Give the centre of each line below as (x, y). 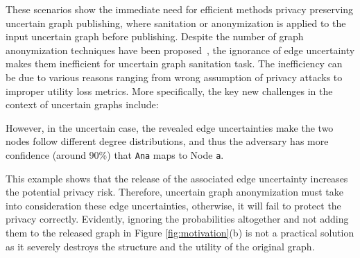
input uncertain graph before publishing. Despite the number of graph (155, 36)
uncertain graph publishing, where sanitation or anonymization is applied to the (176, 23)
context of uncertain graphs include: (82, 104)
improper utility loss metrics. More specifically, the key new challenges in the (169, 91)
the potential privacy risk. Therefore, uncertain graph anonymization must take (174, 192)
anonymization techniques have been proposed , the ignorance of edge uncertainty (180, 50)
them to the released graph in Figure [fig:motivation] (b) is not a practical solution (180, 232)
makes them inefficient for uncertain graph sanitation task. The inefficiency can (174, 63)
